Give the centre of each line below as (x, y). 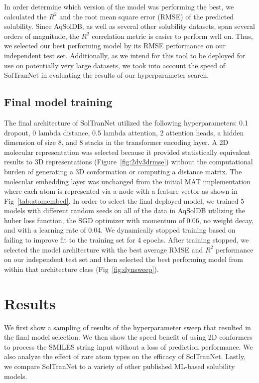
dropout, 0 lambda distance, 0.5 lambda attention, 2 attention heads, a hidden (124, 132)
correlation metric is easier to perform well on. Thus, (172, 36)
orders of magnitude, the (42, 36)
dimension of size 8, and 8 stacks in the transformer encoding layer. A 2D (116, 142)
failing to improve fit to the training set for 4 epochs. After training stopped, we (127, 240)
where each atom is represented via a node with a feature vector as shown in (121, 191)
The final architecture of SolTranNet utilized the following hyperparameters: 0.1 (126, 122)
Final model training (58, 102)
